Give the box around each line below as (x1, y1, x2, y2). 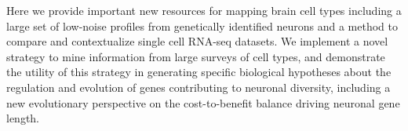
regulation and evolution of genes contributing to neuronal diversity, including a (6, 78, 391, 95)
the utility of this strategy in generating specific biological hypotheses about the (6, 64, 392, 80)
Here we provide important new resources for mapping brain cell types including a (6, 2, 402, 18)
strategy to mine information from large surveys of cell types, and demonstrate (6, 48, 385, 64)
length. (6, 110, 40, 126)
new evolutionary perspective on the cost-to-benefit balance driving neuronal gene (6, 94, 400, 111)
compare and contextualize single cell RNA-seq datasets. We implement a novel (6, 33, 388, 49)
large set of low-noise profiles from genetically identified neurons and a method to (6, 17, 399, 34)
